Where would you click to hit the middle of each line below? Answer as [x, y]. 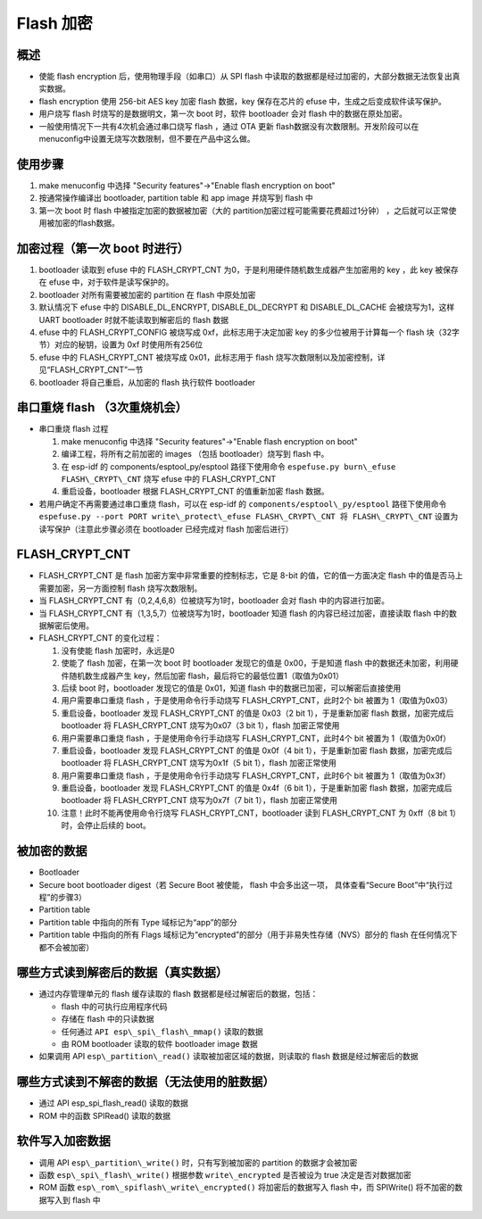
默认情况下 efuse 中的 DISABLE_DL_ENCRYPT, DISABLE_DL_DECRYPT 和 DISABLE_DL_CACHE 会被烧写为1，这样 [247, 307]
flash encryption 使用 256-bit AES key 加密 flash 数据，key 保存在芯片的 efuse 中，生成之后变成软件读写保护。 [242, 101]
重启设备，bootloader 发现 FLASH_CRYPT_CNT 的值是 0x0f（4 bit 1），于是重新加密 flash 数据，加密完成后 [257, 750]
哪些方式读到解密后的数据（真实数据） [122, 973]
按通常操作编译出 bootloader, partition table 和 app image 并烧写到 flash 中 [176, 198]
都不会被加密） [66, 947]
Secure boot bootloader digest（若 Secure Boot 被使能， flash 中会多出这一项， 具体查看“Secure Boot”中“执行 [242, 884]
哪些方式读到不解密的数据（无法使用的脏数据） [145, 1082]
